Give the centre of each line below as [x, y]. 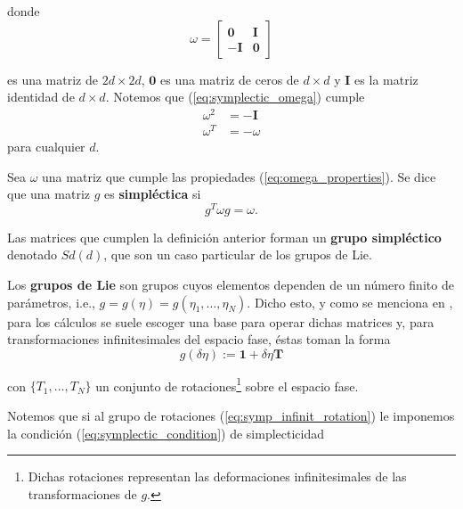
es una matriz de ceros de [230, 79]
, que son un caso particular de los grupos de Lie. [238, 254]
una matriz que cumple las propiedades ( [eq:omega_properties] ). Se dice [239, 176]
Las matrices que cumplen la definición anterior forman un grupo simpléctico [224, 237]
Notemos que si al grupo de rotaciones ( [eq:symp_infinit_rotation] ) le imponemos [231, 416]
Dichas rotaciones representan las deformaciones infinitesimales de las [217, 476]
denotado [32, 254]
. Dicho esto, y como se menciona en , [350, 302]
